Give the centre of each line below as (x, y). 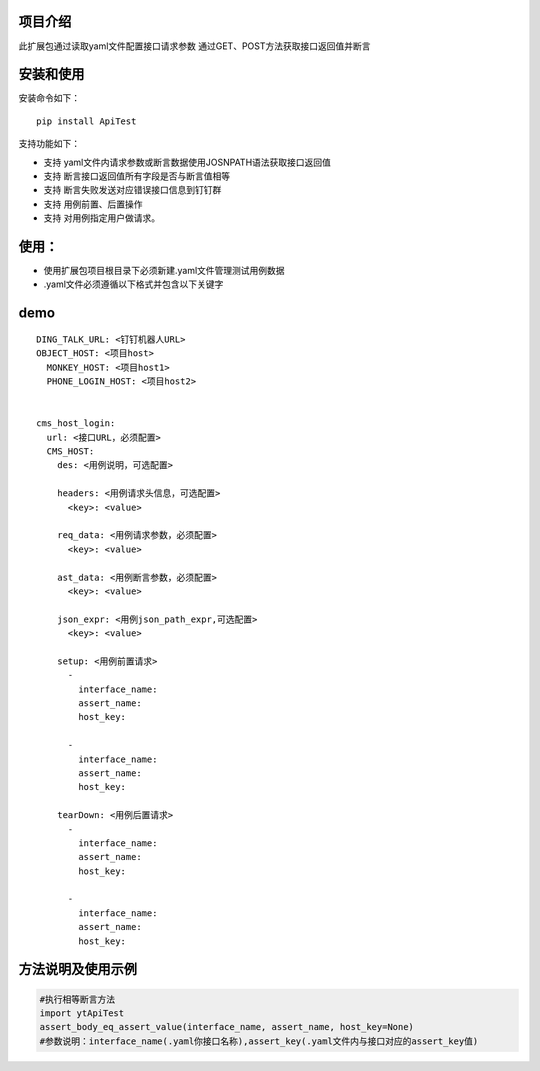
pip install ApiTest (86, 121)
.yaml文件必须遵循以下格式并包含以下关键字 (133, 284)
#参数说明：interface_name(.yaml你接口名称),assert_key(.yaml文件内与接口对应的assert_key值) (259, 1041)
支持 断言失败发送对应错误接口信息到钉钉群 (132, 190)
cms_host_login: (76, 423)
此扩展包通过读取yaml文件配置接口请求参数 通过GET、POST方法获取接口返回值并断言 (194, 46)
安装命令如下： (49, 98)
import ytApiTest (82, 1013)
